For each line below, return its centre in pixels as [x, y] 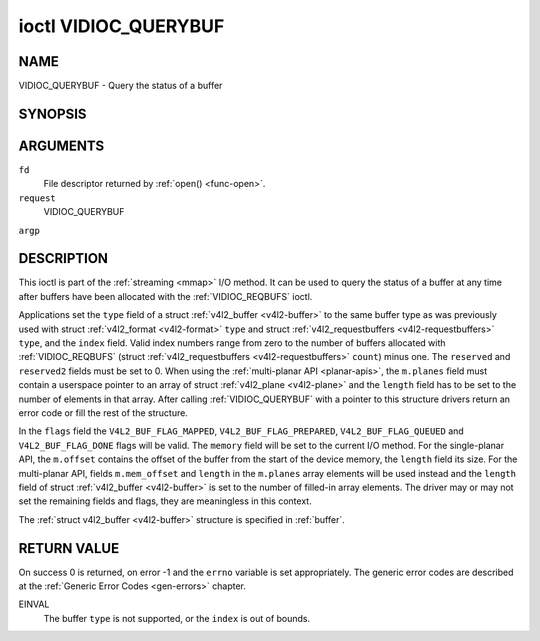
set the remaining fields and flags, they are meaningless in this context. [165, 501]
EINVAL [34, 604]
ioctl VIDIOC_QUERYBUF [121, 26]
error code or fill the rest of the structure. [103, 412]
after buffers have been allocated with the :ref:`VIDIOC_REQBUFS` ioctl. [165, 296]
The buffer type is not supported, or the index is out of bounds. [177, 618]
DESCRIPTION [63, 258]
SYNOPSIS [52, 113]
